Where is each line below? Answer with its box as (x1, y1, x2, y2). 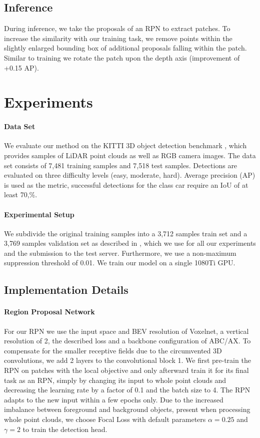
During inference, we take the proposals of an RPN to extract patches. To (4, 23, 230, 34)
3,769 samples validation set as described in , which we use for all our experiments (4, 238, 256, 248)
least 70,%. (4, 189, 37, 200)
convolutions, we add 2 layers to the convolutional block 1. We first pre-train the (4, 355, 251, 365)
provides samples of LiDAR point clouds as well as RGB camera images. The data (4, 150, 256, 160)
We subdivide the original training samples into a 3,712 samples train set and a (4, 228, 247, 238)
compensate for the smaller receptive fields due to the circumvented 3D (4, 345, 222, 355)
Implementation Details (4, 282, 128, 297)
